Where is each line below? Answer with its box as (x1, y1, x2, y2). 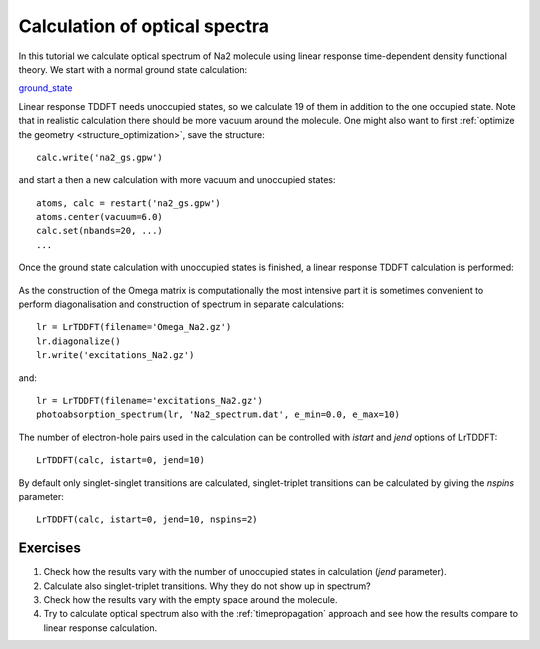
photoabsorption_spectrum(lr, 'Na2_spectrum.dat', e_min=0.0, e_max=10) (36, 409, 400, 420)
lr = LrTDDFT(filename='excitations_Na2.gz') (36, 395, 264, 406)
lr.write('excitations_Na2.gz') (36, 350, 195, 361)
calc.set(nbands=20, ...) (36, 225, 164, 237)
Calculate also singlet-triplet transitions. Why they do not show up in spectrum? (43, 580, 371, 592)
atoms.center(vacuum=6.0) (36, 211, 164, 223)
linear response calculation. (43, 621, 158, 634)
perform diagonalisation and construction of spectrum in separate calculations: (18, 298, 345, 310)
